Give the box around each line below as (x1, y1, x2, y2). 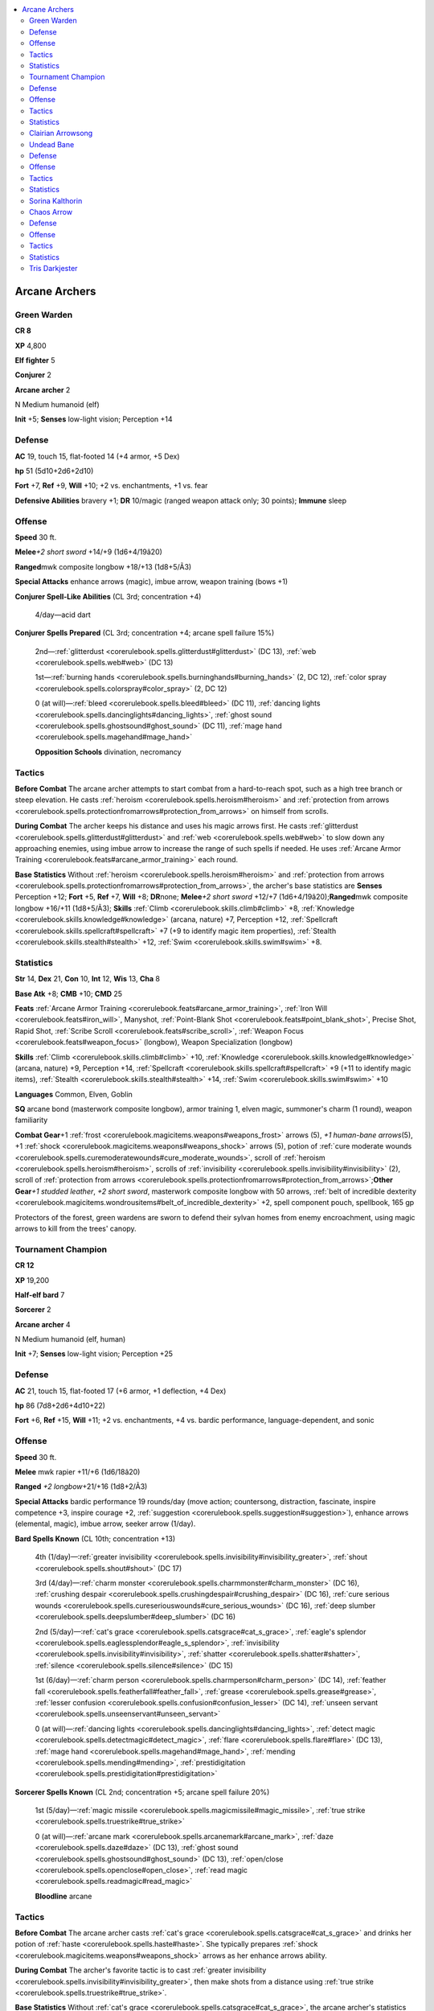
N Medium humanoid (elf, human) (14, 1334, 126, 1344)
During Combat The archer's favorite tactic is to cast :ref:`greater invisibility (14, 1965, 267, 1975)
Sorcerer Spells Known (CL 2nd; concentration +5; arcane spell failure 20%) (14, 1787, 270, 1797)
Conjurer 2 (14, 370, 52, 380)
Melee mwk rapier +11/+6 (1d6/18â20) (14, 1466, 141, 1476)
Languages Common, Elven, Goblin (14, 1089, 133, 1099)
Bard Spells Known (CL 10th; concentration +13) (14, 1533, 176, 1544)
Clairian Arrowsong (29, 129, 93, 138)
